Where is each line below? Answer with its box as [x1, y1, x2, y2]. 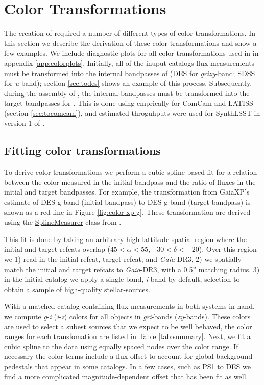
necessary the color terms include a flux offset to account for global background [4, 351, 253, 362]
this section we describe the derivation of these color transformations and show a [4, 37, 257, 48]
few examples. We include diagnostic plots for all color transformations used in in [4, 47, 259, 58]
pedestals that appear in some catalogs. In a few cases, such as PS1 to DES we [4, 360, 251, 371]
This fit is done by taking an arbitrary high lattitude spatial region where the [4, 233, 247, 244]
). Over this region [199, 244, 257, 254]
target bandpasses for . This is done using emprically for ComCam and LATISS [4, 98, 253, 108]
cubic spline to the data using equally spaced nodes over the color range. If [4, 341, 238, 351]
